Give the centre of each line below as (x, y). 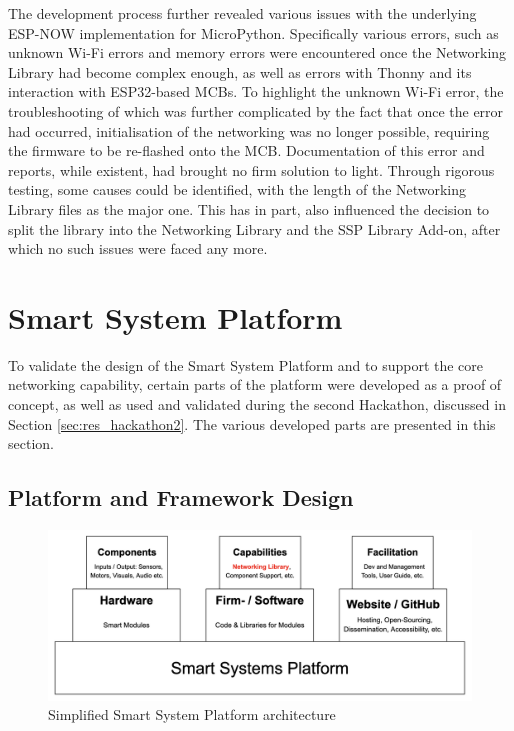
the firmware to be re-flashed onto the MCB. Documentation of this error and (246, 150)
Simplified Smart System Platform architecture (192, 714)
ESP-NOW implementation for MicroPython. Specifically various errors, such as (253, 32)
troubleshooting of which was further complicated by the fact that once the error (256, 110)
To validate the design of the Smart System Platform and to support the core (246, 364)
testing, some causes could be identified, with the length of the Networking (237, 189)
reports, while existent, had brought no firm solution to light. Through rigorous (251, 169)
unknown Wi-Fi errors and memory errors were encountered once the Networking (257, 52)
